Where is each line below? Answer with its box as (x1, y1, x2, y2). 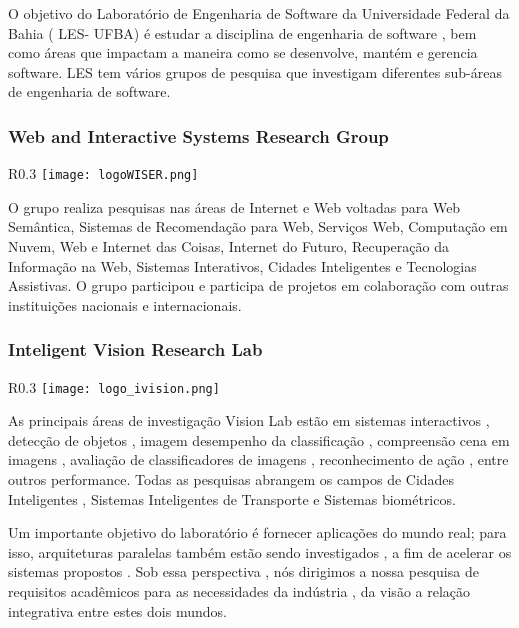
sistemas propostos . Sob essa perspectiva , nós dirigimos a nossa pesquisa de (8, 561, 479, 582)
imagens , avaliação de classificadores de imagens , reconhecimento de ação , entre (8, 449, 509, 470)
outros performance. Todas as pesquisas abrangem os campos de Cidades (8, 469, 455, 490)
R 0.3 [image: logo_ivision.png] (8, 376, 220, 397)
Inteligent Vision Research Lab (8, 337, 263, 362)
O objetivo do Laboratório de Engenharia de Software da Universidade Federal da (8, 3, 510, 23)
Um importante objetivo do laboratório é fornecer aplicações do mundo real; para (8, 522, 507, 543)
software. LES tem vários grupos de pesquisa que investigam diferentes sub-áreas (8, 61, 502, 82)
